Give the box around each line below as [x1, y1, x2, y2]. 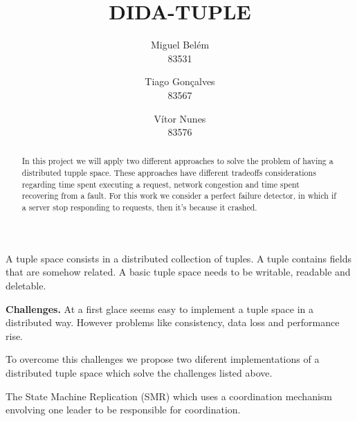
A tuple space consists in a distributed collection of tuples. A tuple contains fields [6, 251, 351, 265]
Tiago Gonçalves [145, 74, 215, 89]
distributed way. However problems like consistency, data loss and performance [6, 315, 340, 330]
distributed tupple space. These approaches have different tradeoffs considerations [21, 167, 316, 179]
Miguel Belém [150, 37, 210, 52]
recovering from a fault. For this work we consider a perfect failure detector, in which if [21, 190, 336, 201]
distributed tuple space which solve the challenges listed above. [6, 365, 273, 379]
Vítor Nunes [154, 111, 206, 125]
